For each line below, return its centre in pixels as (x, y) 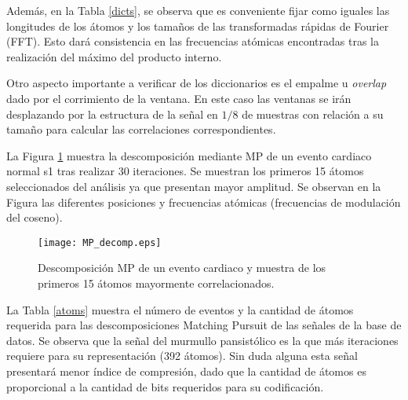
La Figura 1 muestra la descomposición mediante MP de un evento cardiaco (189, 155)
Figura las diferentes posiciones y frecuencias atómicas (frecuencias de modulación (204, 202)
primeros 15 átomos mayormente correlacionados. (156, 283)
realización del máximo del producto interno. (114, 56)
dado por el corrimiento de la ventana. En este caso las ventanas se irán (179, 98)
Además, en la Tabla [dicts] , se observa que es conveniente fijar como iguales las (198, 10)
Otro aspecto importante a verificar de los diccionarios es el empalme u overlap (197, 83)
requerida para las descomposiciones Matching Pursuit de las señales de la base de (204, 325)
